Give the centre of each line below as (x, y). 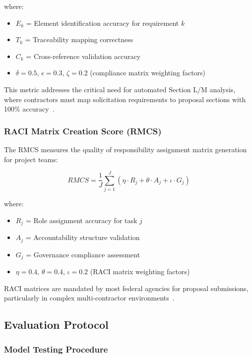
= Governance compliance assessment (83, 254)
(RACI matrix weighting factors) (140, 271)
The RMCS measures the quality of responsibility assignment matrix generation (126, 149)
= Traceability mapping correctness (79, 39)
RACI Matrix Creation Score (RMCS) (83, 131)
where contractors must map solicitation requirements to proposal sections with (125, 99)
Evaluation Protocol (56, 325)
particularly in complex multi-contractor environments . (89, 298)
